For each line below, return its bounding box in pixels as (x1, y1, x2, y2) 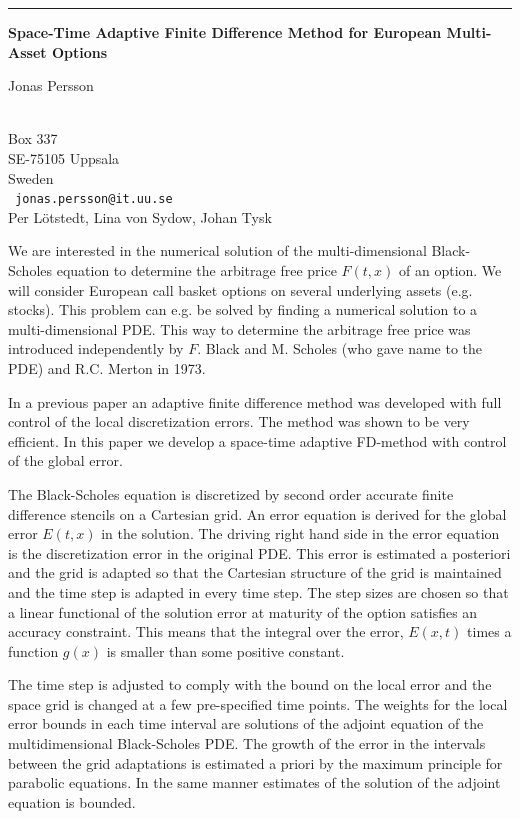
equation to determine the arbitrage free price (56, 260, 337, 280)
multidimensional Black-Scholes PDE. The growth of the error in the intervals (8, 733, 486, 754)
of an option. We (399, 260, 502, 280)
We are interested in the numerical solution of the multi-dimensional (8, 240, 427, 261)
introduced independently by (8, 338, 184, 359)
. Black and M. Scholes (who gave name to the (197, 338, 483, 359)
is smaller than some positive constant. (106, 640, 345, 661)
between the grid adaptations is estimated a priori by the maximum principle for (8, 752, 503, 773)
